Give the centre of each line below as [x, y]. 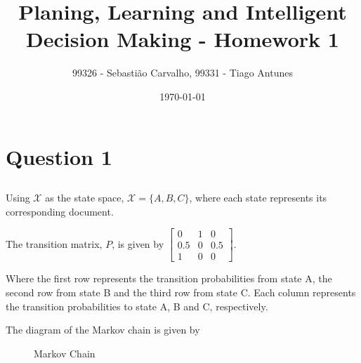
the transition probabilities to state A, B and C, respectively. [137, 306]
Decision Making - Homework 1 [183, 39]
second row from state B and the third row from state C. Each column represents [181, 292]
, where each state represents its [258, 198]
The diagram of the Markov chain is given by [103, 330]
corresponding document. [60, 211]
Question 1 [59, 156]
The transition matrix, [54, 243]
